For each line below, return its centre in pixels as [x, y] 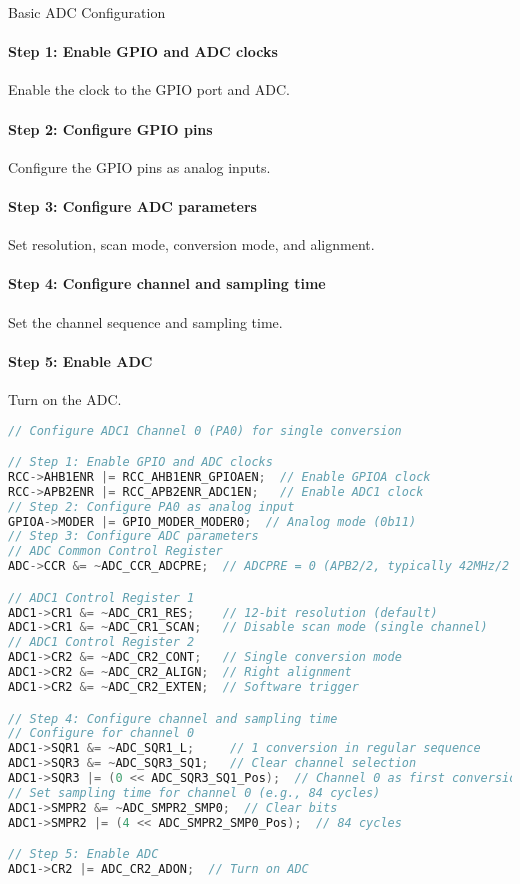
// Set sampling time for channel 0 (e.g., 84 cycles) [194, 792]
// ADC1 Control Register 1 [101, 597]
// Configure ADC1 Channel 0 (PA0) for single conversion [205, 430]
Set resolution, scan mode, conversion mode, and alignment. [191, 244]
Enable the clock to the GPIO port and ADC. [149, 89]
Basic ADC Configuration [87, 12]
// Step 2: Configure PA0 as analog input [151, 506]
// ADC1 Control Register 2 [101, 642]
